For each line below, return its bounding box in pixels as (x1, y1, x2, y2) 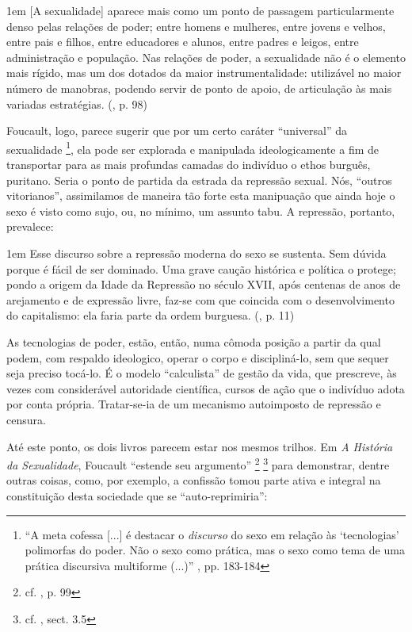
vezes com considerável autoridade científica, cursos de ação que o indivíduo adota (6, 380, 405, 396)
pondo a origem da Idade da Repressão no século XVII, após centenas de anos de (6, 276, 401, 293)
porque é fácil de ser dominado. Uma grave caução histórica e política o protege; (6, 260, 396, 277)
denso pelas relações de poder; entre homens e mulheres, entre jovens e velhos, (6, 17, 386, 34)
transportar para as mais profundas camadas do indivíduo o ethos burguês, (6, 156, 371, 172)
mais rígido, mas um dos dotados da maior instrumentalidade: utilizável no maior (6, 64, 402, 81)
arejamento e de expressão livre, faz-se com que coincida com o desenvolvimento (6, 291, 395, 308)
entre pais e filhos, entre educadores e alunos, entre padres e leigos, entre (6, 33, 359, 50)
